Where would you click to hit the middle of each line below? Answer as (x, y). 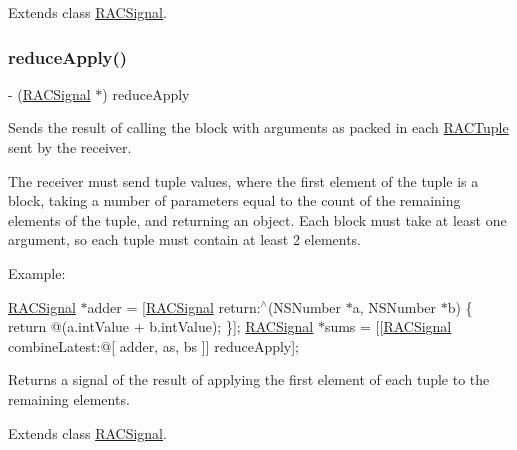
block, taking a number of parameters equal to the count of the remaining (234, 200)
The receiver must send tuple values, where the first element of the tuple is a (243, 180)
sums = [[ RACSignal (388, 326)
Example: (37, 272)
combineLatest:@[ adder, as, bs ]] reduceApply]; (154, 345)
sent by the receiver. (70, 147)
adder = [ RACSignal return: (174, 306)
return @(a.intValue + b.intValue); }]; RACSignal (161, 326)
